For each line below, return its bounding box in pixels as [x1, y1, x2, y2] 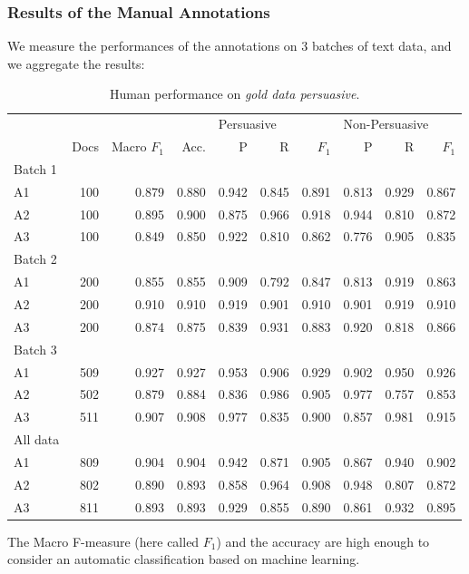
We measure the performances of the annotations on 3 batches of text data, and [7, 36, 452, 55]
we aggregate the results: [7, 54, 145, 73]
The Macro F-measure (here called [7, 531, 200, 550]
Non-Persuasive [343, 114, 429, 133]
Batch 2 [14, 249, 57, 268]
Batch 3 [14, 339, 57, 358]
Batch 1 [14, 159, 57, 178]
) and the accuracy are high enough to [216, 531, 430, 550]
